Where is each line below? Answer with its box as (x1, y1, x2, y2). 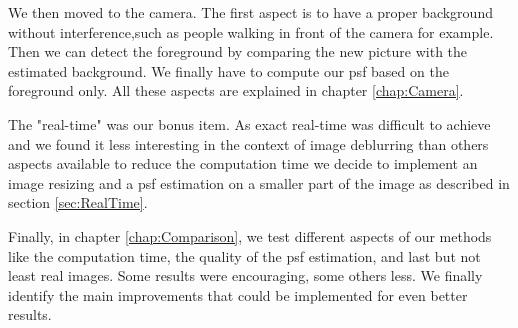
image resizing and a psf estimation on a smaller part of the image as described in (8, 172, 510, 193)
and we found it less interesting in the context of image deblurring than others (8, 133, 489, 154)
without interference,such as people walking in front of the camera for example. (8, 21, 494, 42)
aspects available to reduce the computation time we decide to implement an (8, 153, 478, 174)
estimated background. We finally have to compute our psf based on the (8, 60, 449, 81)
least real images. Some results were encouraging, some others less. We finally (8, 265, 483, 286)
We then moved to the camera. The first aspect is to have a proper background (8, 2, 493, 22)
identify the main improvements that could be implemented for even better (8, 284, 468, 305)
